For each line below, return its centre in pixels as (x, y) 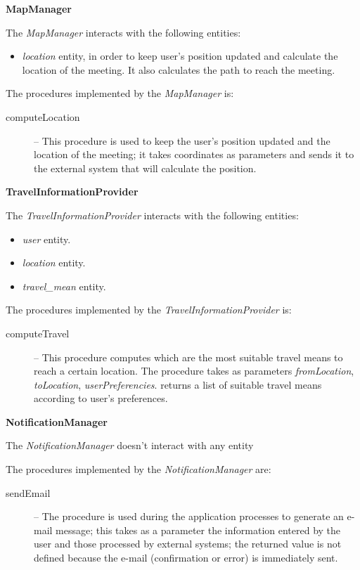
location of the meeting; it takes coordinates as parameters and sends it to (194, 154)
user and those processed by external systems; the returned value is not (188, 544)
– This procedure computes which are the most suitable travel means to (188, 357)
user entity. (46, 239)
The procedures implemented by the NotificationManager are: (139, 469)
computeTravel (38, 333)
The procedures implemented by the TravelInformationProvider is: (149, 310)
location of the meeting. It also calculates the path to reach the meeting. (179, 69)
